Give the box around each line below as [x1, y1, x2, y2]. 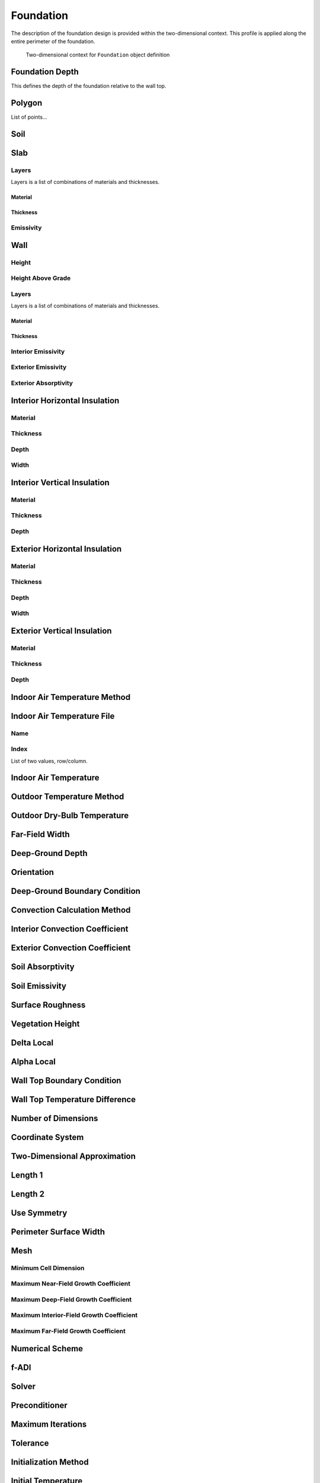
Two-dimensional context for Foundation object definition [25, 51, 170, 59]
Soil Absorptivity [11, 962, 75, 972]
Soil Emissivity [11, 981, 66, 991]
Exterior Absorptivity [11, 379, 73, 387]
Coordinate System [11, 1132, 84, 1142]
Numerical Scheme [11, 1344, 83, 1354]
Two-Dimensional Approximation [11, 1151, 136, 1161]
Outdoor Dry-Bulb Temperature [11, 810, 129, 821]
